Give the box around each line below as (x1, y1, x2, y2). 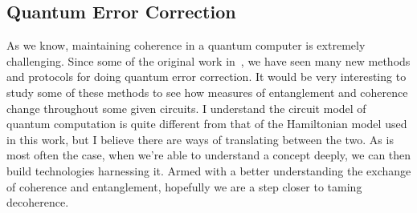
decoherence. (6, 194, 69, 211)
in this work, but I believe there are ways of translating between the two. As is (6, 131, 394, 147)
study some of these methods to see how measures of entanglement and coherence (6, 83, 408, 100)
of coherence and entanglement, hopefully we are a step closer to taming (6, 178, 362, 195)
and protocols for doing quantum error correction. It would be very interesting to (6, 68, 407, 85)
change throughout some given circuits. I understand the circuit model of (6, 99, 366, 116)
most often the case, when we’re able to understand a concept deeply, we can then (6, 147, 411, 163)
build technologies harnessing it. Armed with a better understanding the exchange (6, 162, 411, 179)
